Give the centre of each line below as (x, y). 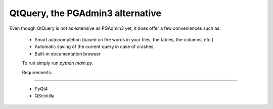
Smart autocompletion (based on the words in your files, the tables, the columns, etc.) (124, 39)
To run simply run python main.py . (58, 63)
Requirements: (37, 72)
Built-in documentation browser (67, 53)
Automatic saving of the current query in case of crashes (94, 47)
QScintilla (44, 96)
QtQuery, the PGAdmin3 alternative (85, 13)
